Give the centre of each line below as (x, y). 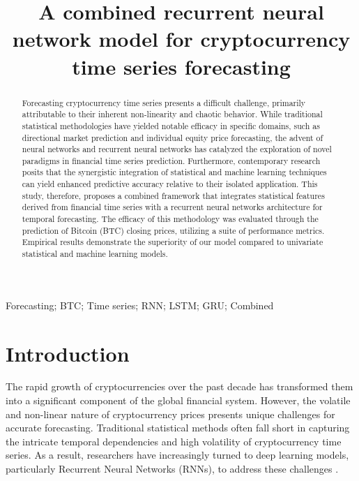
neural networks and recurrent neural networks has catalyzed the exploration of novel (177, 149)
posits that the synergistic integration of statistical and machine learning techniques (174, 172)
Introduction (68, 353)
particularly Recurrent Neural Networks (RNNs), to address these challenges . (172, 469)
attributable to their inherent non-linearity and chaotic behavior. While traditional (172, 114)
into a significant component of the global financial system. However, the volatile (178, 400)
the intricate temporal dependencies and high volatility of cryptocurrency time (174, 441)
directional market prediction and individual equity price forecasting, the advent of (173, 137)
